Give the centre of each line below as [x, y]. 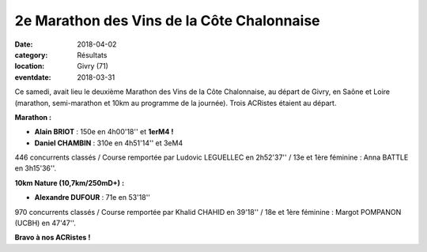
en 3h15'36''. [36, 168]
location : [30, 66]
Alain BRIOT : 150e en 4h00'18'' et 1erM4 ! [104, 132]
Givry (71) [93, 66]
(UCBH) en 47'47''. [45, 223]
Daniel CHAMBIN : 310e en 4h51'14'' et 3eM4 [109, 143]
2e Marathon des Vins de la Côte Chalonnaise [167, 21]
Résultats [92, 55]
